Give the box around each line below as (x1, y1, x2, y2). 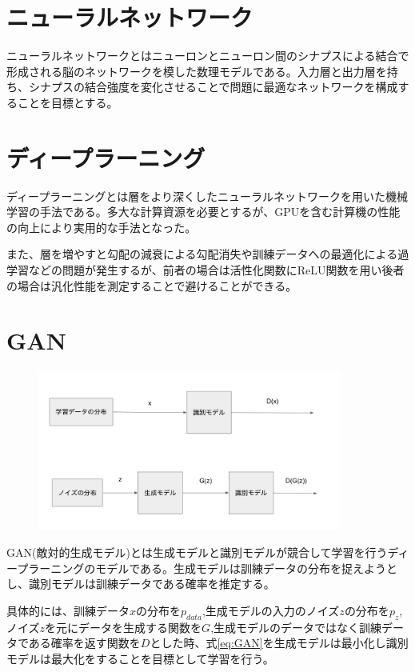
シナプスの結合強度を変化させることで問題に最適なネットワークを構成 (28, 78, 398, 95)
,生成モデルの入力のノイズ (202, 602, 340, 618)
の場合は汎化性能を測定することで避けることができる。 (6, 277, 297, 294)
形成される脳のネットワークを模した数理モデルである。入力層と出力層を (6, 62, 387, 79)
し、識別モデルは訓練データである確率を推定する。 (6, 575, 275, 592)
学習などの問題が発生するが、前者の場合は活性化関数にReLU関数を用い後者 (6, 262, 405, 278)
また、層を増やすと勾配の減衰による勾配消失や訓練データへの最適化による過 (6, 246, 409, 262)
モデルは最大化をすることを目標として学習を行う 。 (6, 650, 274, 666)
